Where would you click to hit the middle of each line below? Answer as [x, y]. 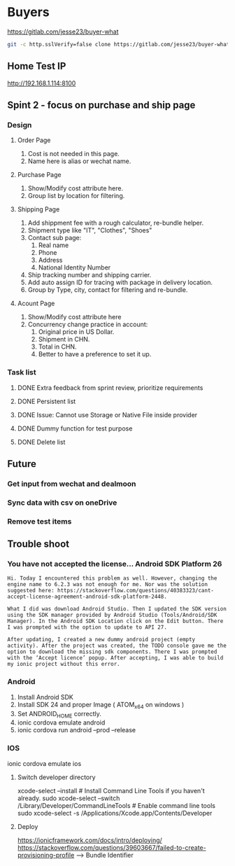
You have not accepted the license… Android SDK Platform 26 [115, 564]
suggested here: [31, 591]
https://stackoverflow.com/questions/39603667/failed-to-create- [112, 847]
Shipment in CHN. [64, 340]
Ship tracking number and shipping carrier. [90, 275]
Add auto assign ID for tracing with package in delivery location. [120, 282]
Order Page [34, 140]
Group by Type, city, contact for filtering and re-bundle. [108, 290]
